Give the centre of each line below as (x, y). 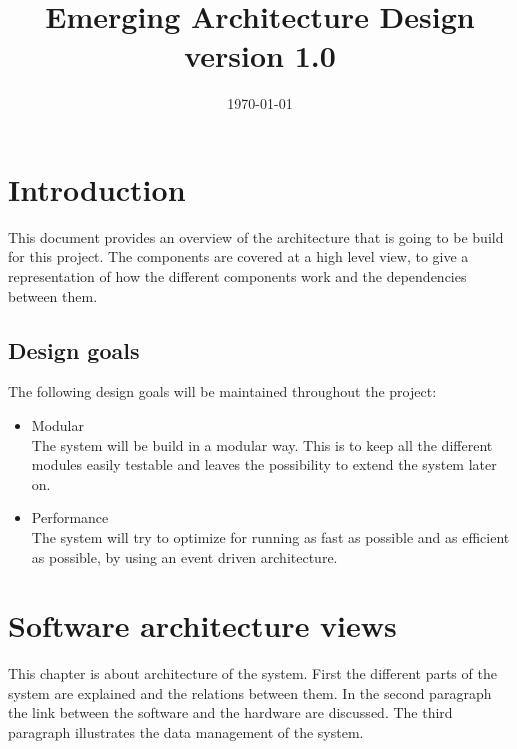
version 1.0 (260, 55)
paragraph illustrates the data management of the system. (186, 732)
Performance (70, 517)
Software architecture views (202, 625)
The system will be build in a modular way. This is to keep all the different (262, 444)
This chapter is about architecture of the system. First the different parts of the (252, 673)
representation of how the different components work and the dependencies (237, 276)
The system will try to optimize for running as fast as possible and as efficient (270, 536)
